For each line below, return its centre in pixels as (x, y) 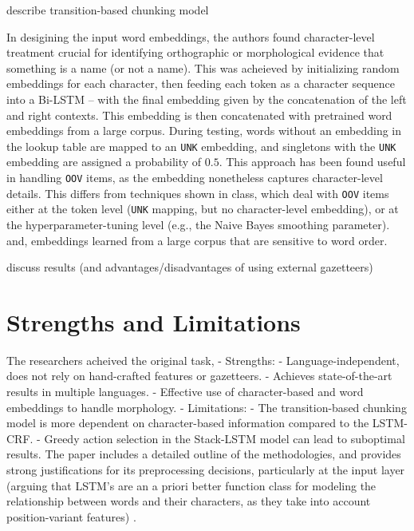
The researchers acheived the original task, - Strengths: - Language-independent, (203, 360)
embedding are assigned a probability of (104, 162)
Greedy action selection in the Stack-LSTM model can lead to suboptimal (225, 438)
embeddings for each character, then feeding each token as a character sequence (201, 83)
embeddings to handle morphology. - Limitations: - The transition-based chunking (207, 407)
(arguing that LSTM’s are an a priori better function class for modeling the (191, 485)
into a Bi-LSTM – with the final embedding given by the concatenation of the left (207, 99)
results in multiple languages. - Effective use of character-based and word (185, 392)
